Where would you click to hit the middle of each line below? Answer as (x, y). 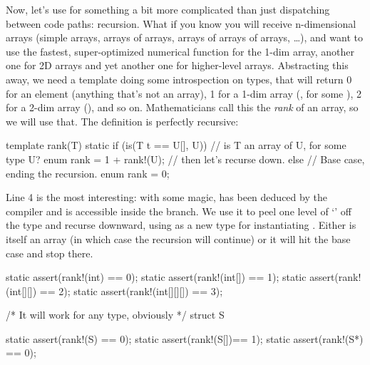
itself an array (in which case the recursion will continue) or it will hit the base (178, 238)
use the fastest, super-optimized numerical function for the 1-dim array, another (180, 51)
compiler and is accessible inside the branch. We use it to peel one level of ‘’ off (179, 211)
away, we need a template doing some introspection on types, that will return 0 (179, 79)
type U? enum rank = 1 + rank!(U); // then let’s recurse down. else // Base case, (185, 159)
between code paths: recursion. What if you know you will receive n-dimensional (181, 23)
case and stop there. (50, 253)
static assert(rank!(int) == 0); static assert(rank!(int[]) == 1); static (156, 277)
